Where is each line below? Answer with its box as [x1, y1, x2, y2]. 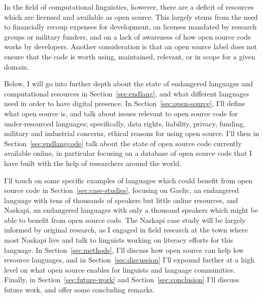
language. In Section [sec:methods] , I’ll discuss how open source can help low [4, 244, 244, 255]
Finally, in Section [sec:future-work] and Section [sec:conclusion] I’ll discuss [4, 274, 240, 285]
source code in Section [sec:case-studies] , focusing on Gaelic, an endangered [4, 185, 239, 195]
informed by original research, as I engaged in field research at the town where [4, 224, 248, 235]
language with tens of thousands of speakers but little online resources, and [4, 194, 238, 205]
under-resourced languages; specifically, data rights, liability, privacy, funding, [4, 118, 245, 128]
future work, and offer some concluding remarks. [4, 284, 155, 295]
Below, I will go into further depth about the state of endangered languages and [4, 78, 253, 89]
